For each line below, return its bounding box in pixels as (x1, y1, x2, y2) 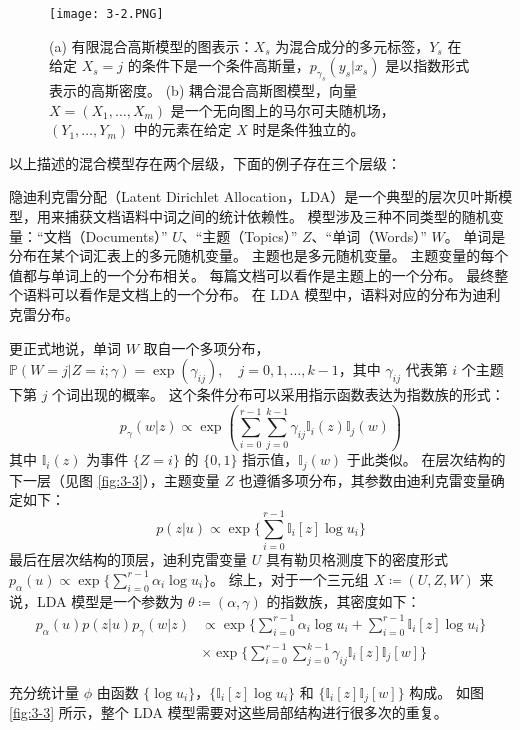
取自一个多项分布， (143, 337, 270, 358)
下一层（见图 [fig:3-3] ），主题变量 (9, 469, 220, 490)
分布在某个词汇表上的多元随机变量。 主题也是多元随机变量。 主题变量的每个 (9, 245, 509, 266)
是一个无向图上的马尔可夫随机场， (170, 99, 395, 120)
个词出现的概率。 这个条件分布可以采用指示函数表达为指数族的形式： (52, 384, 505, 405)
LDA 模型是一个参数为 (36, 590, 184, 611)
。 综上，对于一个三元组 (210, 568, 369, 589)
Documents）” (85, 225, 168, 246)
